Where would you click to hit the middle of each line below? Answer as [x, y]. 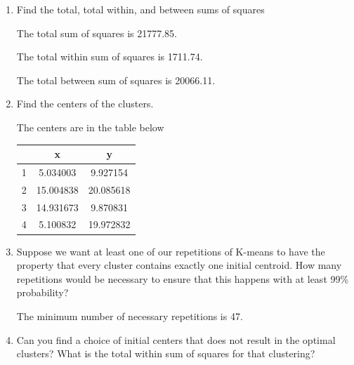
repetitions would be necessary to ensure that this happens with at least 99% [183, 278]
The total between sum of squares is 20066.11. [116, 80]
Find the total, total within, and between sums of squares [140, 9]
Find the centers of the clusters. [85, 104]
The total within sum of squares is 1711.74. [110, 57]
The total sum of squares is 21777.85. [97, 33]
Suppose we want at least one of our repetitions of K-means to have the [171, 251]
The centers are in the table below [90, 127]
